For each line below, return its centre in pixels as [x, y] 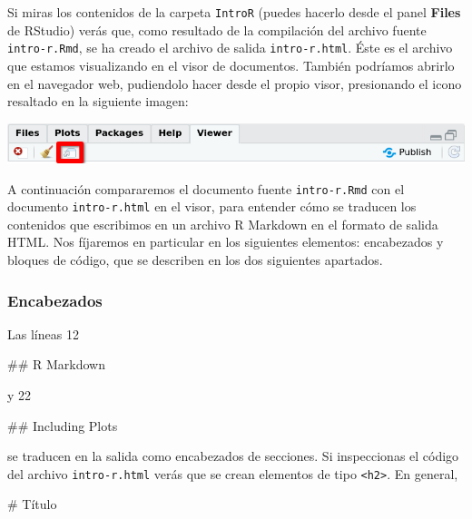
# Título [32, 504]
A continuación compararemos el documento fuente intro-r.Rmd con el [206, 188]
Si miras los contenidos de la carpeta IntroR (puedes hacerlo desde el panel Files [234, 12]
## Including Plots [63, 425]
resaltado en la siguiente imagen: [98, 101]
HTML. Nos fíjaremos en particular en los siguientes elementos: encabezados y [226, 242]
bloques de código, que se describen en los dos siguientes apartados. [195, 259]
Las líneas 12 [43, 333]
